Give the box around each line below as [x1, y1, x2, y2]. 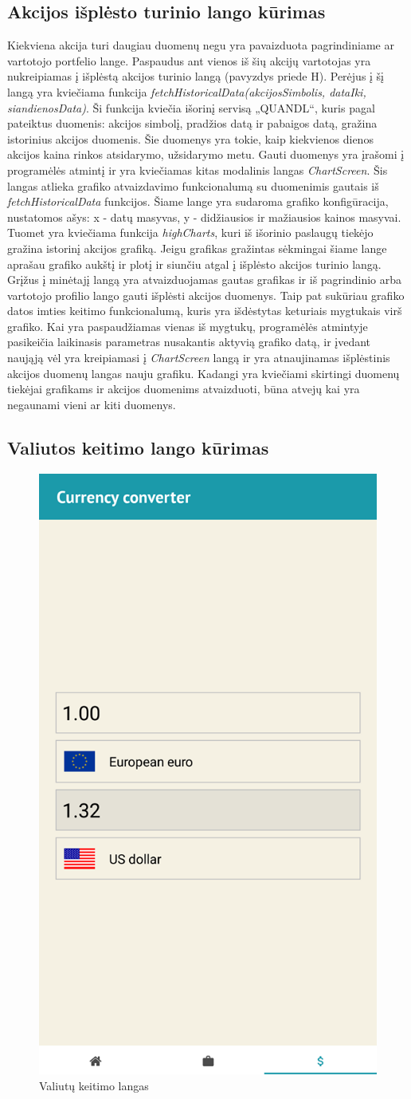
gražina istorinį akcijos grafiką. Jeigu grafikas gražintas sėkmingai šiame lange [7, 239, 387, 256]
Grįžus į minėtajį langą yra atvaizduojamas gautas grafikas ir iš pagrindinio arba [7, 271, 402, 288]
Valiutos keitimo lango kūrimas [7, 435, 269, 459]
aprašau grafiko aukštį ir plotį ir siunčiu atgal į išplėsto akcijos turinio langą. [7, 255, 382, 272]
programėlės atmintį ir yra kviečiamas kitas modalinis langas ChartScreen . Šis [7, 161, 388, 178]
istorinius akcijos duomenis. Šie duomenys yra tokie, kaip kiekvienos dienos [7, 130, 374, 147]
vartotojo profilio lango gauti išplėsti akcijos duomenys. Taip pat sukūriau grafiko [7, 286, 405, 303]
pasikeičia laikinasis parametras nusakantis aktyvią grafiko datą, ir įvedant [7, 333, 371, 350]
